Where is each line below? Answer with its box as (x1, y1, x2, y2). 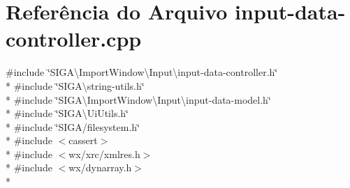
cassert (68, 133, 98, 148)
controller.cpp (6, 24, 142, 53)
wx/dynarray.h (68, 160, 132, 175)
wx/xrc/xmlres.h (68, 146, 140, 161)
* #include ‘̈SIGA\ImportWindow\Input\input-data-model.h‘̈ (6, 92, 271, 107)
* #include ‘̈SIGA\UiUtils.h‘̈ (6, 106, 129, 120)
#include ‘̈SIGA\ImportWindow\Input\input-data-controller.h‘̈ (6, 65, 278, 79)
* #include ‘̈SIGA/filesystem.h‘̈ (6, 119, 140, 134)
